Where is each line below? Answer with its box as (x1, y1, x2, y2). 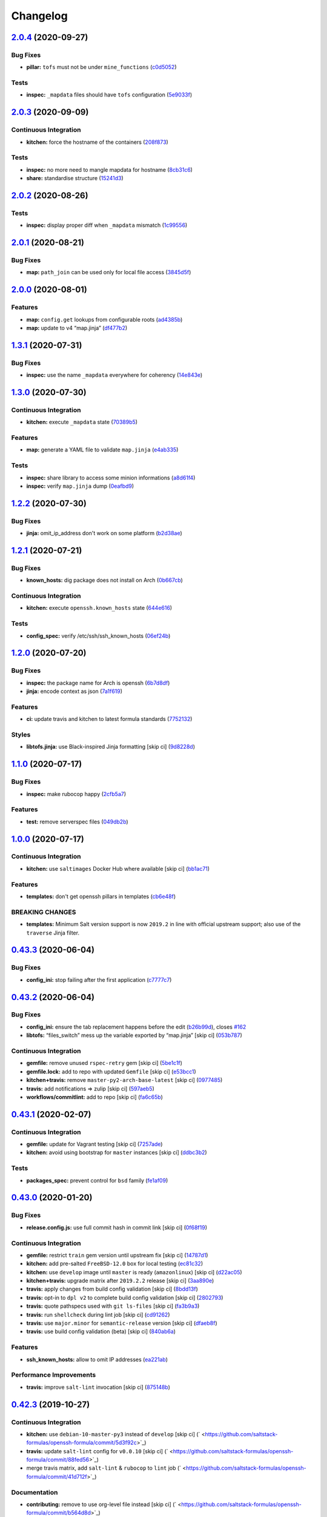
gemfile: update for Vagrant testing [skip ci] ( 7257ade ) (26, 1141, 163, 1148)
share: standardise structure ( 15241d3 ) (26, 175, 124, 182)
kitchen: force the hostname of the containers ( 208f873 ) (26, 138, 169, 146)
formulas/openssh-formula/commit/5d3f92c (26, 1439, 137, 1447)
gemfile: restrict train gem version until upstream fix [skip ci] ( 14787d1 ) (26, 1251, 208, 1259)
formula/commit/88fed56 (26, 1456, 90, 1464)
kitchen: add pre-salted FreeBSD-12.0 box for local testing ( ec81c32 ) (26, 1260, 203, 1268)
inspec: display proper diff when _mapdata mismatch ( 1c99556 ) (26, 221, 188, 229)
